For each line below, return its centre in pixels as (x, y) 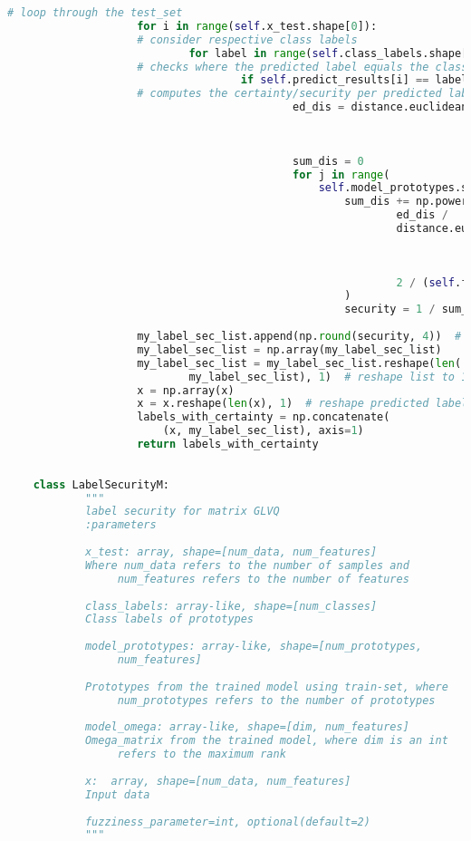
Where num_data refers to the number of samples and (247, 565)
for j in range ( (341, 174)
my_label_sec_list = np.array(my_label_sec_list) (289, 349)
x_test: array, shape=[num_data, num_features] (231, 552)
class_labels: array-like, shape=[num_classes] (231, 606)
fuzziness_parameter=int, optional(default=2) (227, 822)
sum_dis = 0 (328, 161)
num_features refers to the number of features (263, 579)
